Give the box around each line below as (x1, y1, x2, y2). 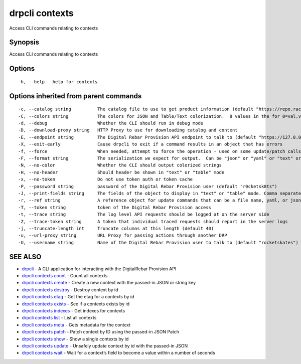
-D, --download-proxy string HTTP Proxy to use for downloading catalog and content (18, 127, 238, 133)
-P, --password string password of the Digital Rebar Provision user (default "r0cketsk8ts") (18, 184, 278, 189)
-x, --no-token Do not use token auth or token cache (18, 176, 193, 183)
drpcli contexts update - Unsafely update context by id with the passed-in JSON (22, 342, 188, 348)
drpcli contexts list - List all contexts (22, 315, 97, 321)
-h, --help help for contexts (18, 79, 98, 85)
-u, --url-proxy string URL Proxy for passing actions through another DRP (18, 233, 227, 238)
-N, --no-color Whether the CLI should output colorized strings (18, 162, 222, 168)
